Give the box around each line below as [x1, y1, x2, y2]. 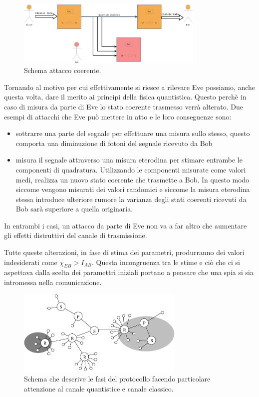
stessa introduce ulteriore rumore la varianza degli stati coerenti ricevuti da [15, 193, 247, 204]
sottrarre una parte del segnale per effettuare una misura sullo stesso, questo [15, 128, 250, 138]
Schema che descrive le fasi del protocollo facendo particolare [24, 373, 211, 383]
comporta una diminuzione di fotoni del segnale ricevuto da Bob [15, 137, 213, 148]
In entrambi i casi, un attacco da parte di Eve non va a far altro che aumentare [4, 220, 247, 230]
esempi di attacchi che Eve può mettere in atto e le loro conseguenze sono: [4, 111, 232, 121]
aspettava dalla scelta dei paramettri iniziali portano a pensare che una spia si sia [4, 267, 254, 277]
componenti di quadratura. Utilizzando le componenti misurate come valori [15, 164, 246, 174]
